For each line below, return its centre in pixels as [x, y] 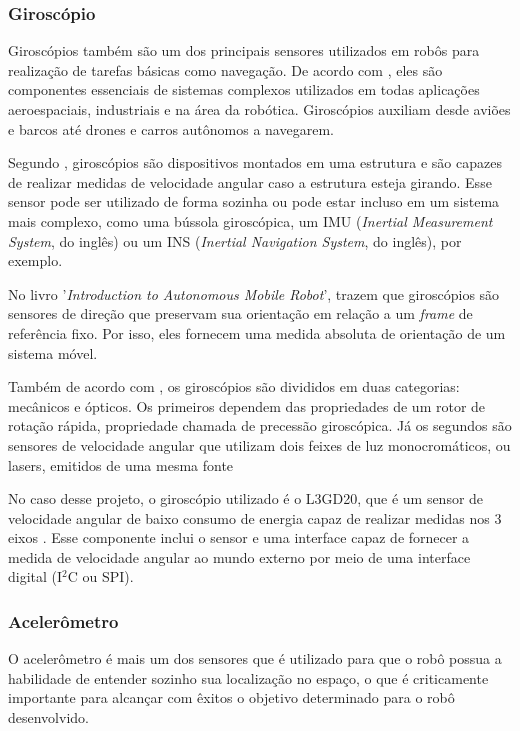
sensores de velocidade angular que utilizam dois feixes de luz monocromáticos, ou [259, 444]
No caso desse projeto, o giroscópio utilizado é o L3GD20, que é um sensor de [246, 498]
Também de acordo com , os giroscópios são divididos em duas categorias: [234, 386]
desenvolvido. [48, 717]
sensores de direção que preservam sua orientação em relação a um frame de [240, 313]
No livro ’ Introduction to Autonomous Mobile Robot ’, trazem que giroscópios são [254, 293]
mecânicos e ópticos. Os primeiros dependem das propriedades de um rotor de [247, 405]
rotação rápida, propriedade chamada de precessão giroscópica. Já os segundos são [260, 425]
